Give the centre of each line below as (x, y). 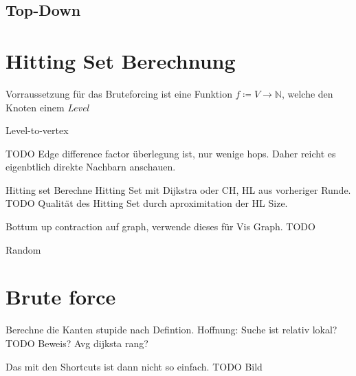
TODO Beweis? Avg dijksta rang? (77, 343)
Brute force (61, 297)
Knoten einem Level (47, 107)
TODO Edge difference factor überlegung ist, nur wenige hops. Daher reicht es (171, 153)
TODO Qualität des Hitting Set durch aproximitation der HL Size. (147, 203)
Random (23, 249)
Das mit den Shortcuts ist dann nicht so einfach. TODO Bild (134, 366)
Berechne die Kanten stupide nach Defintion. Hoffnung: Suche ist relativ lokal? (171, 330)
